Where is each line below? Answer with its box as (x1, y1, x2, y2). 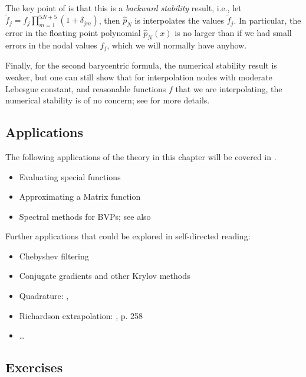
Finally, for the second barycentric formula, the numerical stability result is (5, 59, 277, 71)
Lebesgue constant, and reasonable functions (5, 82, 166, 95)
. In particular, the (233, 14, 301, 26)
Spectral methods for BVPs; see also (19, 210, 151, 222)
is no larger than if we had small (175, 27, 292, 39)
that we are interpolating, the (175, 82, 282, 95)
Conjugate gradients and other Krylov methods (19, 269, 190, 282)
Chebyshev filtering (19, 249, 89, 262)
